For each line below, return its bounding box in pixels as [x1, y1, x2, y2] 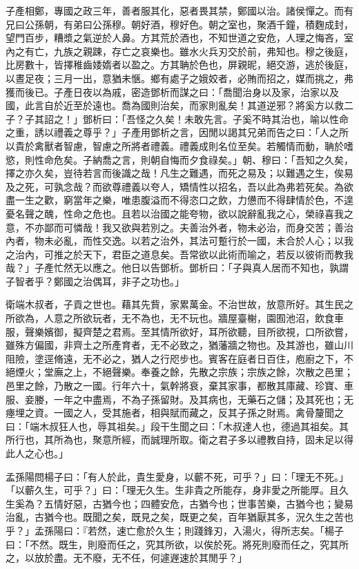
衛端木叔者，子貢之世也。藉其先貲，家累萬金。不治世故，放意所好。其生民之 [6, 297, 353, 311]
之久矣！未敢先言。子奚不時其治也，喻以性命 [145, 111, 349, 126]
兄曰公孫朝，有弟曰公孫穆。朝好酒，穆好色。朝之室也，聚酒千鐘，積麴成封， [6, 17, 353, 31]
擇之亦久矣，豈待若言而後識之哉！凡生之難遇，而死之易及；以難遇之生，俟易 [6, 166, 353, 180]
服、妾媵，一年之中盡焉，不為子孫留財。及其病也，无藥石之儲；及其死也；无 [6, 392, 353, 406]
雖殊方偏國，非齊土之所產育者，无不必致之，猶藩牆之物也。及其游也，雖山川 [6, 338, 353, 352]
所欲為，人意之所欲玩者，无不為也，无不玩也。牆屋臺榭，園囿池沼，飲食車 [6, 311, 344, 325]
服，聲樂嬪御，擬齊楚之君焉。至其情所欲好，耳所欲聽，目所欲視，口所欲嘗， [6, 324, 353, 338]
